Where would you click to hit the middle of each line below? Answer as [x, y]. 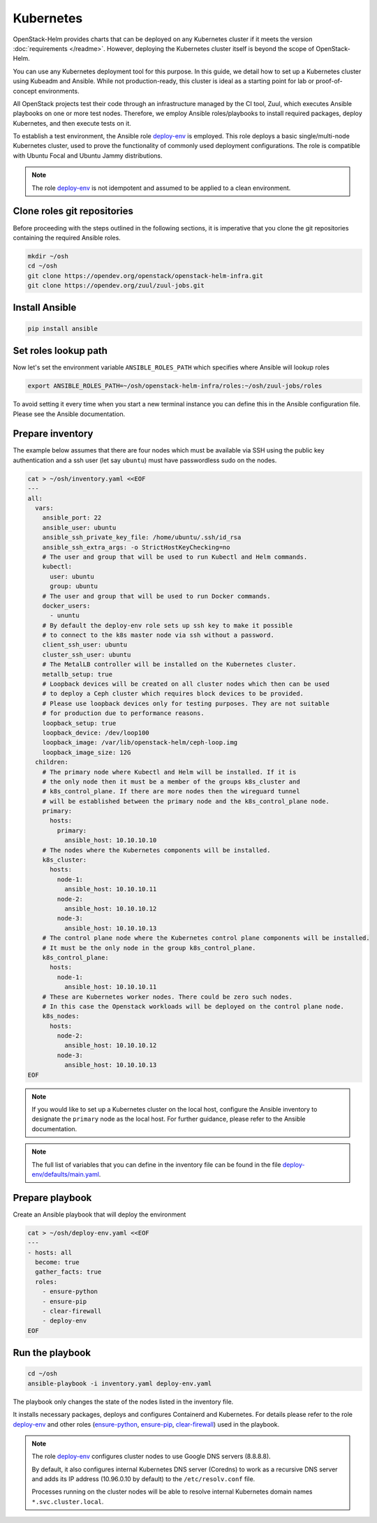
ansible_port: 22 [72, 518]
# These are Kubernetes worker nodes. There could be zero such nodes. [168, 996]
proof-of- [329, 81]
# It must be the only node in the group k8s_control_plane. [149, 948]
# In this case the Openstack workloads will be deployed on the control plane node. [193, 1006]
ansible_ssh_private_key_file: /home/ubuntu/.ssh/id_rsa [142, 537]
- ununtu [65, 616]
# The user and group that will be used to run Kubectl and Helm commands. [175, 557]
